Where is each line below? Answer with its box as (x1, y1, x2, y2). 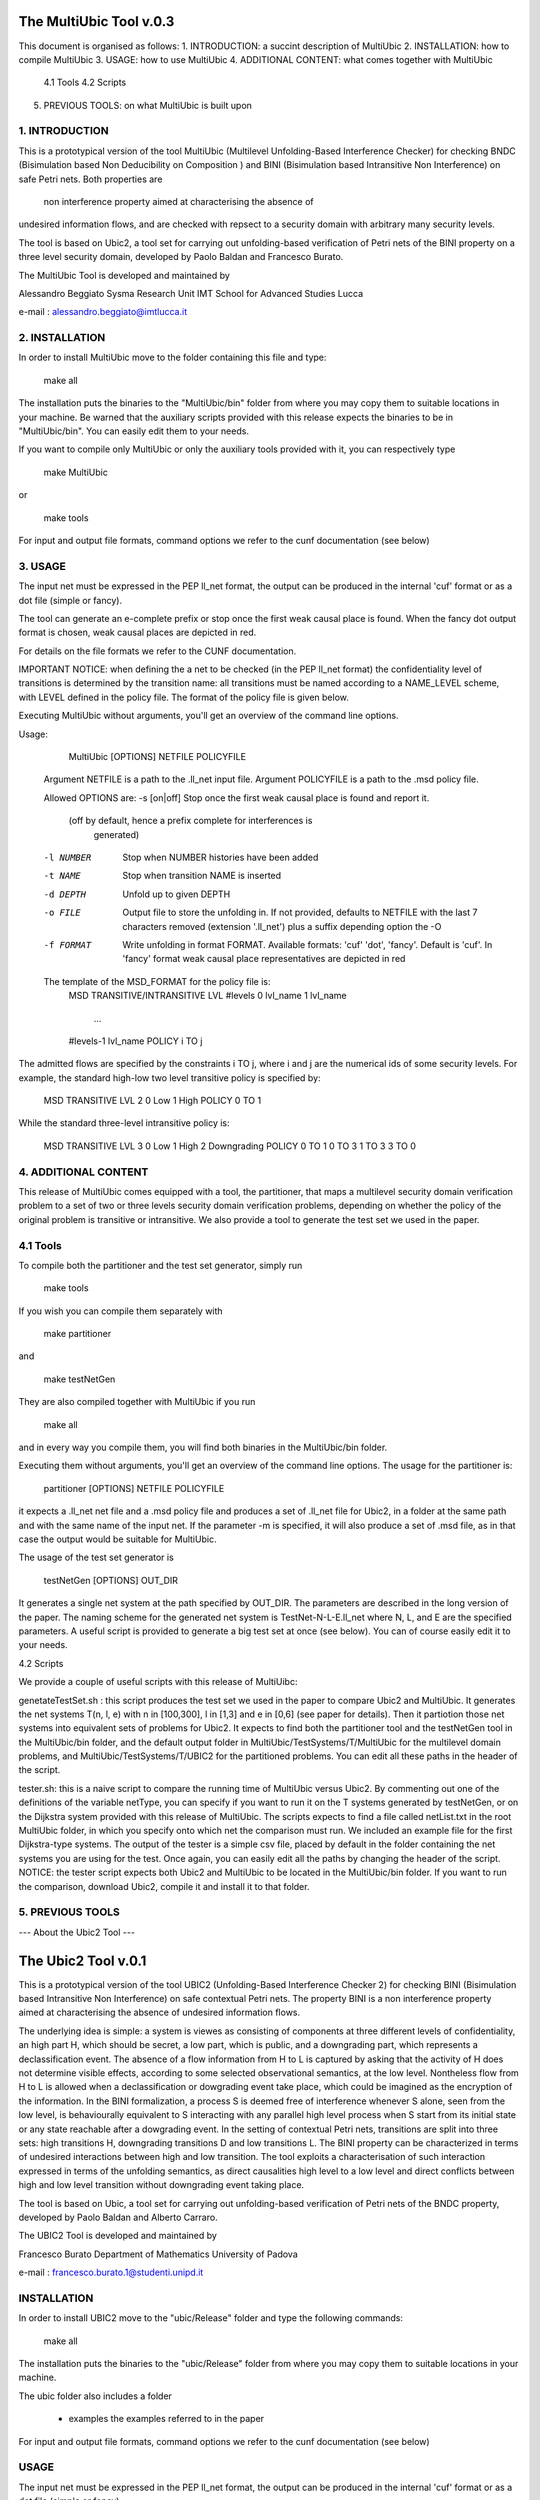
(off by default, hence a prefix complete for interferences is (68, 815, 313, 827)
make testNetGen (43, 1373, 116, 1385)
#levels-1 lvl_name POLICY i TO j (68, 1035, 203, 1047)
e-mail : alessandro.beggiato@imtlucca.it (18, 306, 188, 318)
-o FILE (43, 907, 82, 919)
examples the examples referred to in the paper (68, 2413, 265, 2425)
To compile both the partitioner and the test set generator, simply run (18, 1259, 303, 1271)
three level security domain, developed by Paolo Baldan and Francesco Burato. (18, 251, 344, 263)
